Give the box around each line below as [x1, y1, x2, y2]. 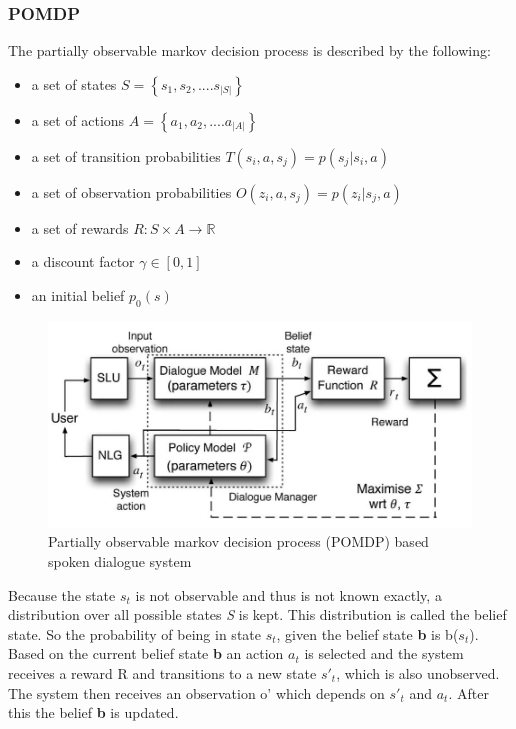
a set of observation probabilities [31, 181, 232, 202]
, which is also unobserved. [336, 662, 500, 683]
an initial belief [31, 285, 125, 305]
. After [448, 682, 489, 703]
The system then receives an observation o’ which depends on [8, 682, 385, 703]
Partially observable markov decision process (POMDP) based [48, 531, 429, 552]
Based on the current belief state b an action [8, 643, 284, 664]
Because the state [8, 584, 116, 605]
